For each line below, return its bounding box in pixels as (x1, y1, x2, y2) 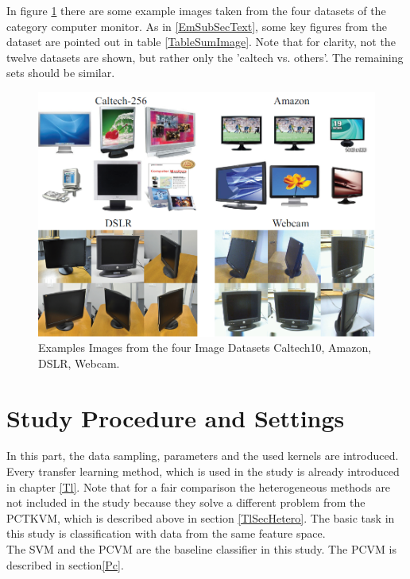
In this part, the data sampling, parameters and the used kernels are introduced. (6, 447, 399, 464)
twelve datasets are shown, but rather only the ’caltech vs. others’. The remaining (6, 48, 404, 65)
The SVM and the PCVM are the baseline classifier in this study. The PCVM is (6, 541, 396, 558)
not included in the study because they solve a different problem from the (6, 494, 366, 511)
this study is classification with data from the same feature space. (6, 525, 326, 542)
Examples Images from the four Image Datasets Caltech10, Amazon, (38, 339, 372, 356)
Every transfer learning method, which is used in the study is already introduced (6, 463, 400, 480)
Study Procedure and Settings (6, 401, 345, 434)
